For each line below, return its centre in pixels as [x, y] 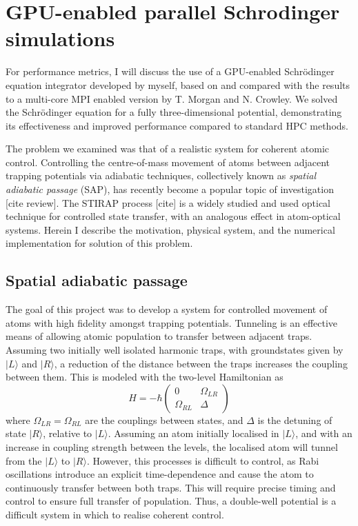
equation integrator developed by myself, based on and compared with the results [178, 84]
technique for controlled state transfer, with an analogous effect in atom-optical [173, 216]
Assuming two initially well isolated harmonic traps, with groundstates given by [175, 350]
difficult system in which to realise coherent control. [115, 514]
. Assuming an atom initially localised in [193, 433]
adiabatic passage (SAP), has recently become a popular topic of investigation [170, 189]
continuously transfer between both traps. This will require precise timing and [171, 487]
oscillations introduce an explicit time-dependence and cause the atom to [160, 474]
